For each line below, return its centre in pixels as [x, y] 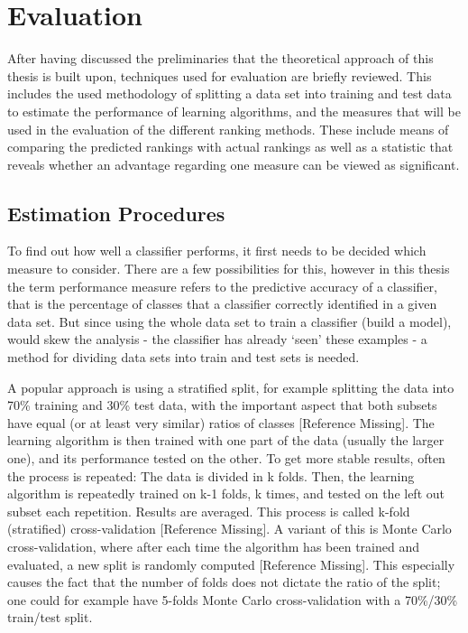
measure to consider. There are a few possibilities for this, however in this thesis [229, 269]
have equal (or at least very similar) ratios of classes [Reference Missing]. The [221, 422]
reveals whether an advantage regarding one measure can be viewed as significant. [234, 164]
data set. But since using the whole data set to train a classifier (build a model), [229, 321]
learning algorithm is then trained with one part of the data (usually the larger [226, 440]
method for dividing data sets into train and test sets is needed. [184, 357]
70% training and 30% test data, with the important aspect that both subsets [222, 405]
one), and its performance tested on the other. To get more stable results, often [226, 458]
